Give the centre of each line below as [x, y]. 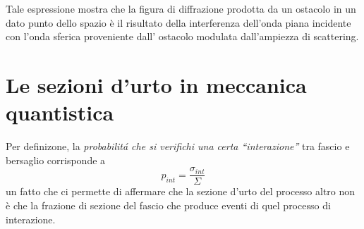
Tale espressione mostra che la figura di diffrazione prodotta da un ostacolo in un [181, 8]
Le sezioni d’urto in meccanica [156, 84]
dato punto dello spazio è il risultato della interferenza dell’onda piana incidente [178, 22]
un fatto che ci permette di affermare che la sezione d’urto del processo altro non [181, 191]
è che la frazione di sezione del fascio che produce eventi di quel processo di [168, 205]
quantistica [60, 112]
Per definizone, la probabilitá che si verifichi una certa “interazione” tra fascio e [178, 146]
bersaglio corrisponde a [56, 160]
